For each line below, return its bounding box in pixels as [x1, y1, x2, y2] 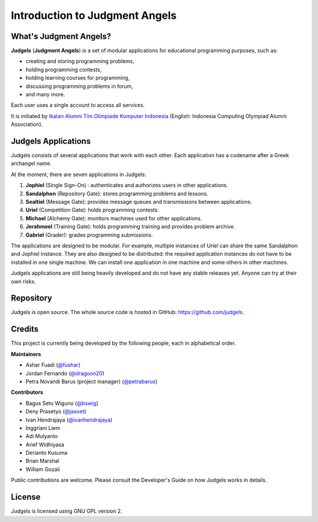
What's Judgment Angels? [11, 31, 111, 41]
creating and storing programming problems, [25, 58, 135, 65]
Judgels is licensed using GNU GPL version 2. [11, 508, 122, 515]
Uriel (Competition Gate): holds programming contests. [25, 207, 159, 214]
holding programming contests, [25, 66, 102, 73]
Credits [11, 324, 39, 334]
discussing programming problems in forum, [25, 83, 134, 90]
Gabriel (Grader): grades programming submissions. [25, 231, 153, 239]
